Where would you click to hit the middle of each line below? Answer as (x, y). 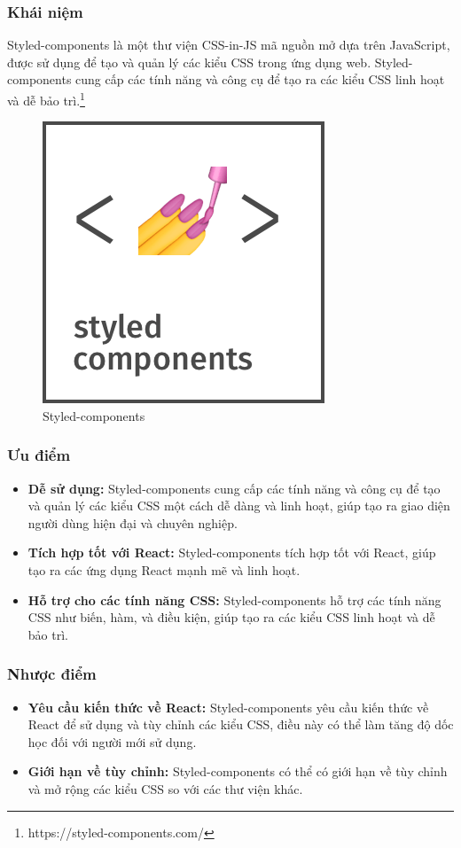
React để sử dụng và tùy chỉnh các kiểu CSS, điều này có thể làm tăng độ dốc (241, 724)
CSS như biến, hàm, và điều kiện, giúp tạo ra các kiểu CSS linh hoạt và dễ (231, 617)
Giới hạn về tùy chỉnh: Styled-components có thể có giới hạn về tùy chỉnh (238, 771)
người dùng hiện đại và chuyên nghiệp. (133, 522)
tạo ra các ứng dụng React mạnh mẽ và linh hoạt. (164, 570)
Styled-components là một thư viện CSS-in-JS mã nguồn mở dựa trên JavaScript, (229, 45)
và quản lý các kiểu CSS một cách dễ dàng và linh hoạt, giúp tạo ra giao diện (239, 506)
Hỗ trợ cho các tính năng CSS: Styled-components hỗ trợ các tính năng (234, 599)
